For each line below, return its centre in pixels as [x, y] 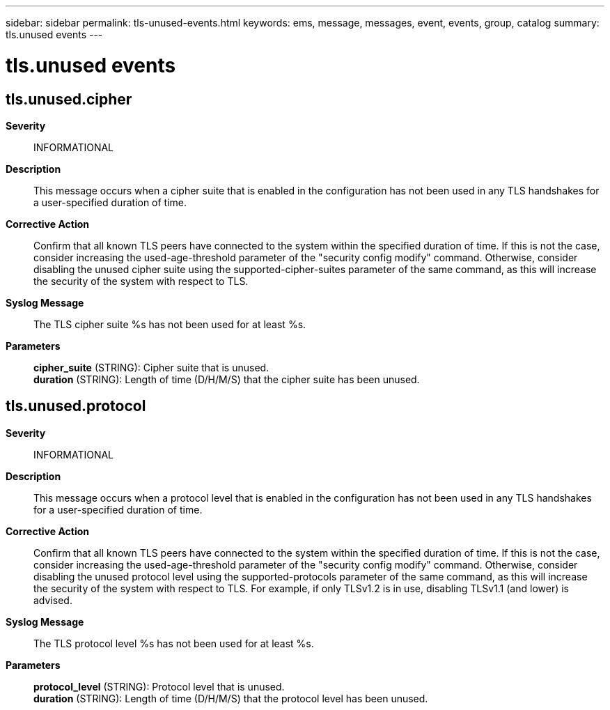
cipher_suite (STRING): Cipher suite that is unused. [151, 367]
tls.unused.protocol [76, 406]
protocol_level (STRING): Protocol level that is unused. [159, 686]
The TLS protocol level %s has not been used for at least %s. [174, 643]
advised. [53, 600]
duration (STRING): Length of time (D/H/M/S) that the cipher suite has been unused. [227, 379]
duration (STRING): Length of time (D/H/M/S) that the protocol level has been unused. [231, 698]
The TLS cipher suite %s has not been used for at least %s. [170, 324]
